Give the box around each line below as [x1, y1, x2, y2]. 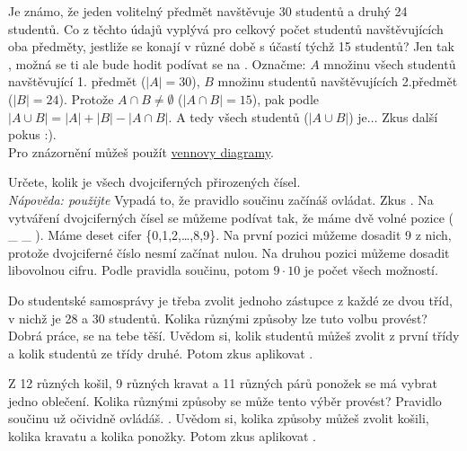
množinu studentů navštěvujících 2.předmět [217, 72, 458, 91]
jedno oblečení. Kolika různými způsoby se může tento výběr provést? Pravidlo [8, 391, 442, 410]
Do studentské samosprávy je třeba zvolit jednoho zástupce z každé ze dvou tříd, [8, 290, 453, 309]
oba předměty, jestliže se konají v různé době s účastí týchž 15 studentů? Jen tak [8, 37, 454, 56]
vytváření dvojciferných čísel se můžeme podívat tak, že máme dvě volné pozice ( [8, 208, 454, 226]
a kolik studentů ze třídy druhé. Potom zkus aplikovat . [8, 343, 313, 362]
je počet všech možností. [304, 261, 438, 279]
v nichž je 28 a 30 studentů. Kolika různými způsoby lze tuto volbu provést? [8, 308, 427, 327]
